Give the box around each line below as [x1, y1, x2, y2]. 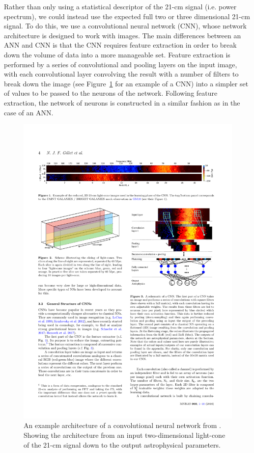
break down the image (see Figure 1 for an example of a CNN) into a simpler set [4, 78, 249, 88]
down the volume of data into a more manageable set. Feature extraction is [4, 49, 230, 59]
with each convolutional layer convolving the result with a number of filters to [4, 69, 239, 79]
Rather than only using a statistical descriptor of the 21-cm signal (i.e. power [4, 1, 237, 11]
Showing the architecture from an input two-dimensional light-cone [24, 430, 226, 440]
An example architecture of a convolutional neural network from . [24, 420, 221, 430]
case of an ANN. [4, 107, 54, 117]
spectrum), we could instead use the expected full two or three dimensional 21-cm [4, 11, 250, 21]
